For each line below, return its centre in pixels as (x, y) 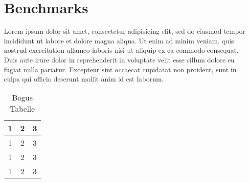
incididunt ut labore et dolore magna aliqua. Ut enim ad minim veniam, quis (119, 40)
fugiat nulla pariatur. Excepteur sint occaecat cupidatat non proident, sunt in (120, 69)
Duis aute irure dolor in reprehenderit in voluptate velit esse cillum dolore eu (119, 59)
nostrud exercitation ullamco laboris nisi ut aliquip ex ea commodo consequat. (121, 50)
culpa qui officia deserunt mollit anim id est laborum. (84, 79)
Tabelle (23, 108)
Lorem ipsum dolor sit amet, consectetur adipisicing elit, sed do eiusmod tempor (125, 31)
